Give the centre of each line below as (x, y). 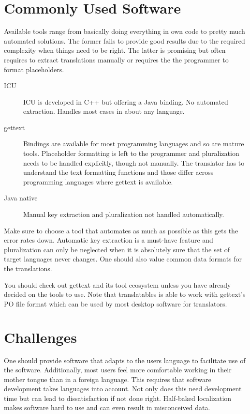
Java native (21, 198)
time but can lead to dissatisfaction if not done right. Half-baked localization (118, 398)
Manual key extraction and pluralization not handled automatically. (124, 214)
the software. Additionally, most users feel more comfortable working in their (118, 370)
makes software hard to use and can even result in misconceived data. (107, 407)
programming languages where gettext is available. (98, 181)
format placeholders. (34, 69)
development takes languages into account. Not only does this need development (123, 389)
